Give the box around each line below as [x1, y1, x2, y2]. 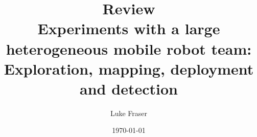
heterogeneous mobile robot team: [6, 38, 252, 59]
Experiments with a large [37, 18, 220, 39]
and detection [80, 78, 178, 99]
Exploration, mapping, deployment [4, 58, 254, 79]
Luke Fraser [110, 107, 148, 118]
